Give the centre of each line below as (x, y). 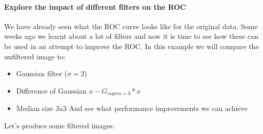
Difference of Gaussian (51, 90)
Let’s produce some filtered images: (59, 125)
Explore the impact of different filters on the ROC (95, 6)
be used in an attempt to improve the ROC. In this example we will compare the (131, 46)
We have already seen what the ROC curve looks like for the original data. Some (131, 26)
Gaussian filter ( (42, 73)
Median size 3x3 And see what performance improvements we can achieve (132, 108)
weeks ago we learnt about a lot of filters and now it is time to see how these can (131, 36)
